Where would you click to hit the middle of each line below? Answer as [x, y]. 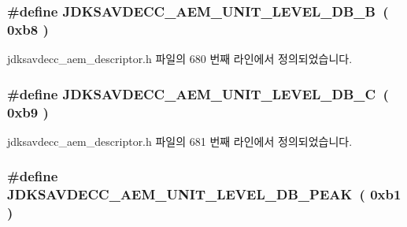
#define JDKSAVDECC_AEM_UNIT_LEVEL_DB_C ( [198, 93]
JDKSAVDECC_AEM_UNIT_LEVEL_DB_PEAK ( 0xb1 [204, 194]
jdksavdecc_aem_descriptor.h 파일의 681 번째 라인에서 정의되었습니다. [180, 141]
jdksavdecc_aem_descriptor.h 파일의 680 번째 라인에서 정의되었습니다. [180, 59]
